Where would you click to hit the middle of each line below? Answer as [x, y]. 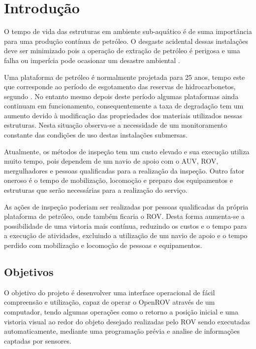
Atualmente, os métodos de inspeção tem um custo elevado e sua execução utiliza [127, 151]
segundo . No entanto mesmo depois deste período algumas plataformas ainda [121, 96]
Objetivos [29, 271]
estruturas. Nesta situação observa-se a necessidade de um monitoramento [115, 125]
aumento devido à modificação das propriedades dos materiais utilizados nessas [123, 115]
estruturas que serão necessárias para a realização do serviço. [96, 190]
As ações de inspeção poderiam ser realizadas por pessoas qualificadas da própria [126, 206]
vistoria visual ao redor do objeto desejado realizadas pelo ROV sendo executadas [127, 321]
